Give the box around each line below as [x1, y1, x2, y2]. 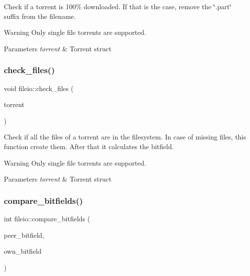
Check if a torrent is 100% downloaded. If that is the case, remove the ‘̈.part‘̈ [4, 1, 232, 11]
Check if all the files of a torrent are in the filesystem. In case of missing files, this [4, 132, 246, 142]
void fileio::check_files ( [4, 83, 74, 93]
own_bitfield [4, 246, 42, 256]
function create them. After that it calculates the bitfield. [4, 141, 174, 151]
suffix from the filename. [4, 11, 76, 21]
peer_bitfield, [4, 230, 44, 240]
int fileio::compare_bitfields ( [4, 213, 90, 223]
